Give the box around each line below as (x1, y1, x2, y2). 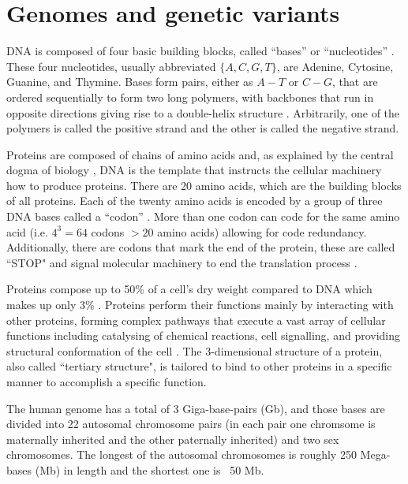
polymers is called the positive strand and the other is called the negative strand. (6, 120, 399, 136)
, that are (332, 73, 378, 90)
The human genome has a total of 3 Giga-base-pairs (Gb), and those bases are (6, 400, 385, 416)
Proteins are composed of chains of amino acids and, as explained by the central (6, 146, 394, 162)
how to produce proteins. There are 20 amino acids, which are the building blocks (6, 177, 402, 193)
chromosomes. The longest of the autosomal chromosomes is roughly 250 (6, 446, 357, 463)
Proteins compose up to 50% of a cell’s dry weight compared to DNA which (6, 281, 372, 297)
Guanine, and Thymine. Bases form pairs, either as (6, 73, 253, 90)
